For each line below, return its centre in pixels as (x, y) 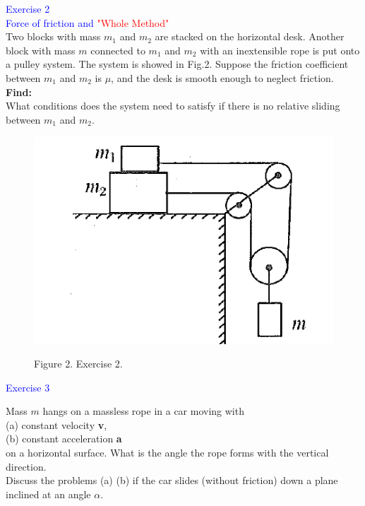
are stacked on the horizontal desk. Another (250, 36)
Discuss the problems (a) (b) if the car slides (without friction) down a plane (172, 480)
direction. (26, 466)
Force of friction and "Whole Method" (88, 22)
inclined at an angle (48, 494)
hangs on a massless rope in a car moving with (143, 411)
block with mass (41, 50)
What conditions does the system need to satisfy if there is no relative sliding (173, 106)
